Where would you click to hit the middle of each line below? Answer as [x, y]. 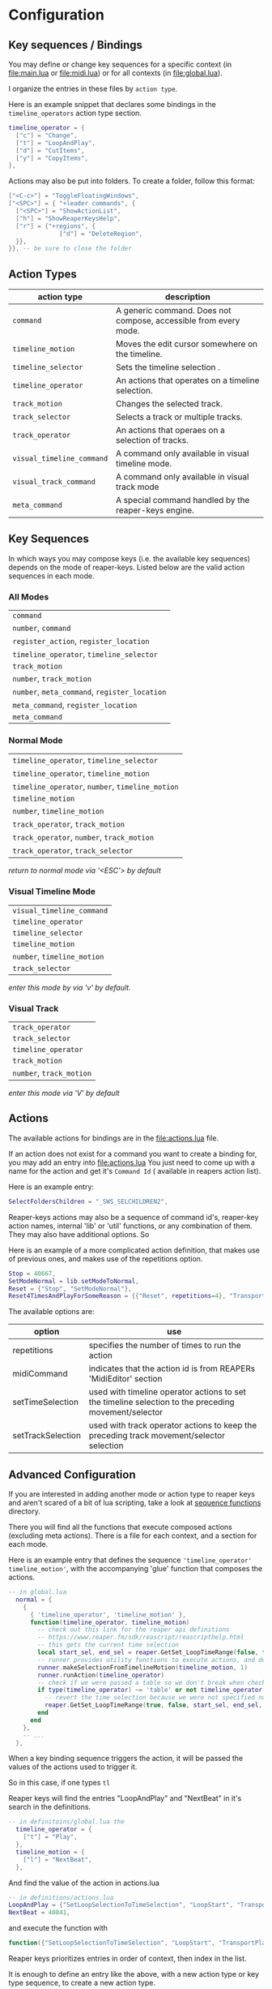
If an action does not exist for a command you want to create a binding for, [133, 1153]
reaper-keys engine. [155, 510]
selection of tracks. [152, 440]
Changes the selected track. [170, 404]
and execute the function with [58, 1928]
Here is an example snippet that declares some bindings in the [112, 104]
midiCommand [40, 1374]
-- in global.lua [38, 1592]
